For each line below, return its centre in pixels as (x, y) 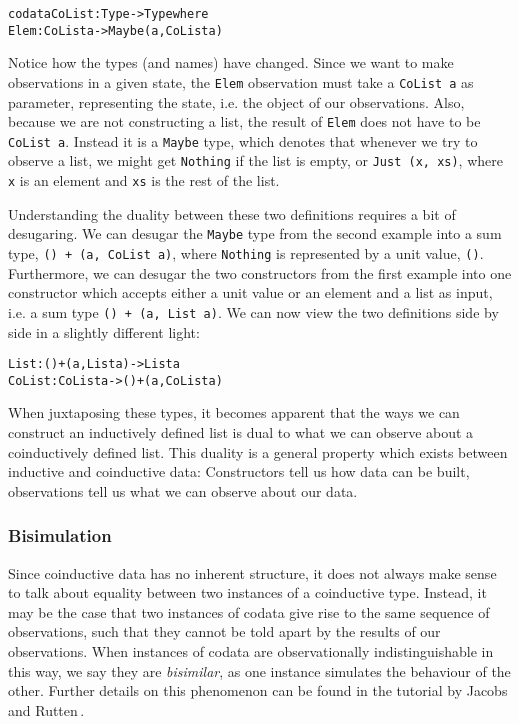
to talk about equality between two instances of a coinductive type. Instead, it (247, 592)
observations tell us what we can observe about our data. (183, 490)
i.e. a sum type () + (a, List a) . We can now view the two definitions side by (253, 311)
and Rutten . (46, 709)
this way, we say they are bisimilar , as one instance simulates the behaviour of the (259, 670)
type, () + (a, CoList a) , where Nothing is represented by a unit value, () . (246, 253)
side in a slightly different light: (104, 331)
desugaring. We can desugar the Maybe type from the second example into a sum (255, 233)
